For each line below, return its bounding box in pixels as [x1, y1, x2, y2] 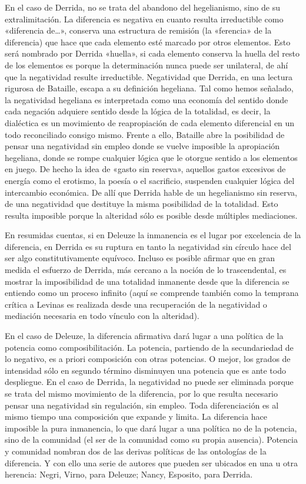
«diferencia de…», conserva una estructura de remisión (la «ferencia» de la [5, 24, 272, 37]
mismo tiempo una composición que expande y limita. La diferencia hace [5, 410, 268, 423]
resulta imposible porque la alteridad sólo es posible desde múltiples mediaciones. [5, 209, 298, 221]
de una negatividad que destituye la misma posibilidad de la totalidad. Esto [5, 197, 278, 210]
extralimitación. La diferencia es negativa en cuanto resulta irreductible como [5, 12, 284, 25]
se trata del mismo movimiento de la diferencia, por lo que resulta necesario [5, 387, 278, 399]
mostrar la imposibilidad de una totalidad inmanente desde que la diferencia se [5, 275, 290, 287]
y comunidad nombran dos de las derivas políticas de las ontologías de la [5, 445, 267, 457]
